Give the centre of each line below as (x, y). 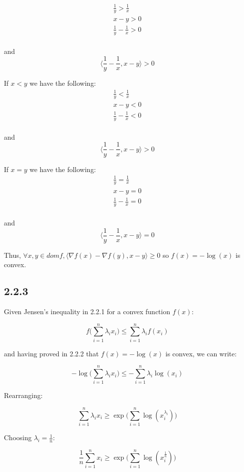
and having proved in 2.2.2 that (51, 353)
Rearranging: (23, 395)
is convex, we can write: (201, 353)
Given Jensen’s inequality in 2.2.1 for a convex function (87, 311)
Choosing (18, 437)
